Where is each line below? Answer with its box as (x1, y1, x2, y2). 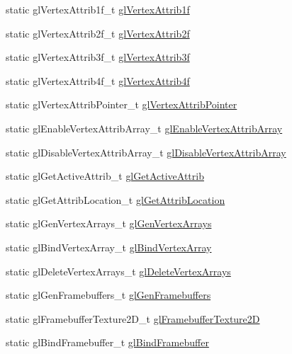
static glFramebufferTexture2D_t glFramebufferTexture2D (6, 311, 260, 326)
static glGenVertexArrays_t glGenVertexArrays (6, 216, 212, 231)
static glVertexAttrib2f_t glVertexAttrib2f (6, 25, 190, 40)
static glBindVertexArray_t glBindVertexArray (6, 239, 212, 254)
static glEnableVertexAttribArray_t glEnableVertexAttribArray (6, 120, 283, 135)
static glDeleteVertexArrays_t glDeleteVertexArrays (6, 263, 231, 278)
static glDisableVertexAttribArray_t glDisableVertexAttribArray (6, 144, 286, 159)
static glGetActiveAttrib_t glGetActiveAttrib (6, 169, 204, 183)
